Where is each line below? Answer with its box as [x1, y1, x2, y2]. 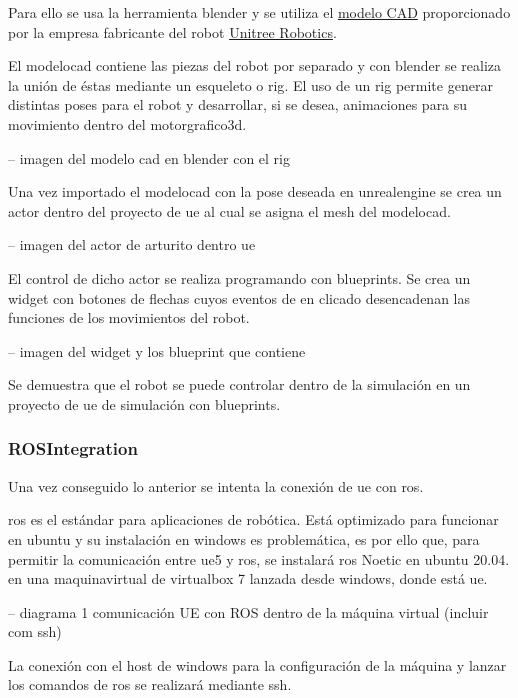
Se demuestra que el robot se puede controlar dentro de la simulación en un [8, 374, 471, 395]
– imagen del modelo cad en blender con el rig [8, 147, 291, 168]
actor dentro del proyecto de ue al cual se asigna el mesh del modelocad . [8, 200, 451, 221]
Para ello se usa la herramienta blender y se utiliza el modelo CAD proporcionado [8, 2, 511, 22]
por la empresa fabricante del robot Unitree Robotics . [8, 21, 337, 42]
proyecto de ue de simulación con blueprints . [8, 393, 281, 414]
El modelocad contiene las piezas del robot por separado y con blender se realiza [8, 55, 502, 76]
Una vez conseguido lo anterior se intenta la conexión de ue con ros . [8, 475, 424, 496]
